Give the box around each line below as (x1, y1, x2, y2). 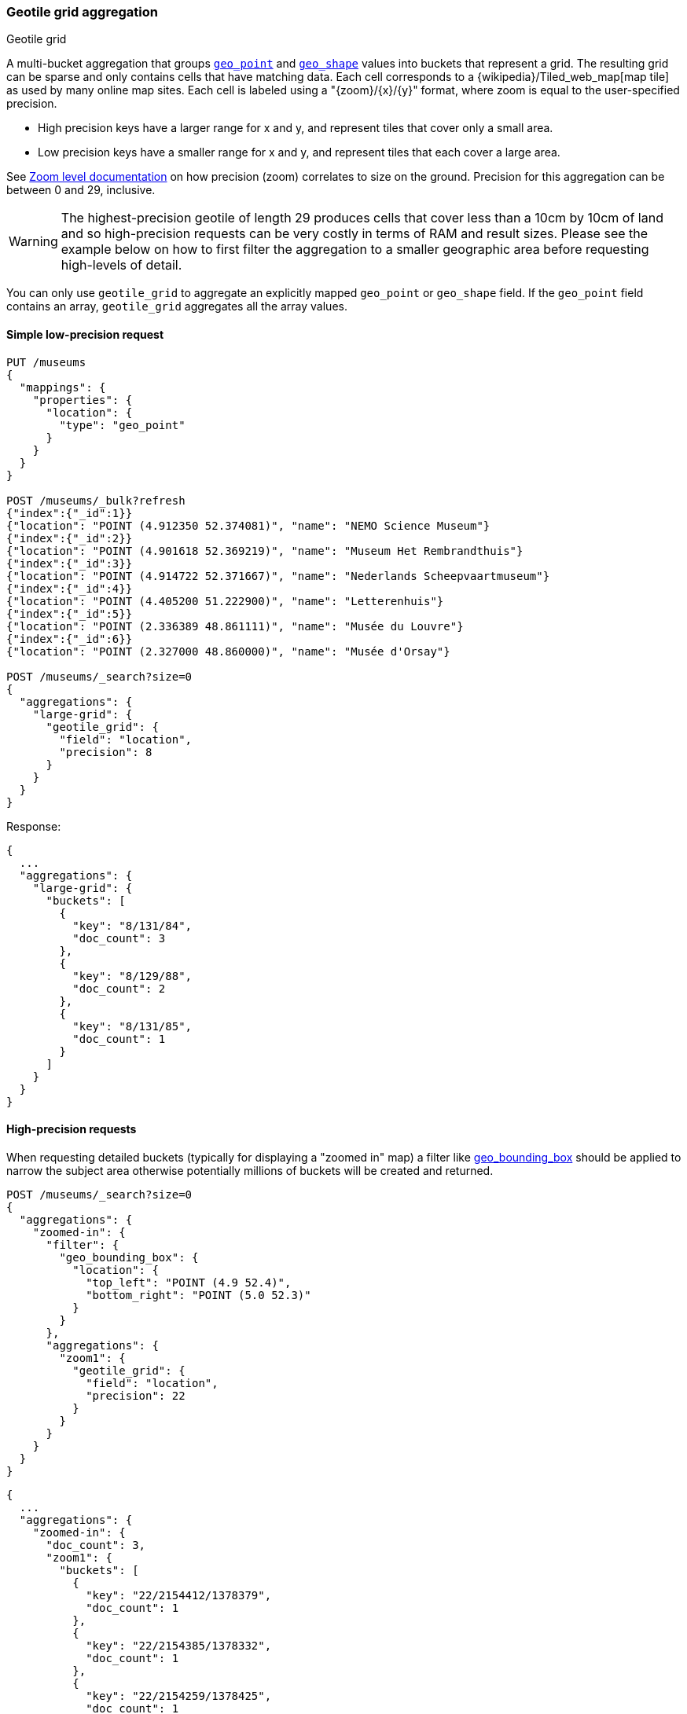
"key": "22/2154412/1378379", (86, 1588, 272, 1602)
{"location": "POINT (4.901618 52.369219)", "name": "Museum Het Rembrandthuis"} (6, 544, 524, 557)
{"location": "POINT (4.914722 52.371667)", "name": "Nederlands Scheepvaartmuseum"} (6, 569, 550, 582)
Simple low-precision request (6, 327, 164, 341)
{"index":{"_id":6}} (6, 632, 133, 645)
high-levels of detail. (61, 257, 182, 273)
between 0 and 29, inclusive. (6, 183, 156, 197)
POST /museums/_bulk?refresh (6, 494, 186, 507)
